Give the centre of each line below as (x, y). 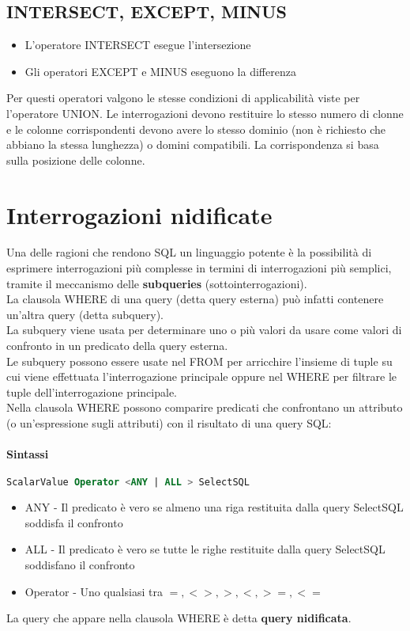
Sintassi (28, 454)
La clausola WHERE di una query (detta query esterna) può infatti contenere (195, 299)
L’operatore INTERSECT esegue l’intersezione (138, 45)
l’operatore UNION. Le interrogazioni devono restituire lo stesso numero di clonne (205, 113)
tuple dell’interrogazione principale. (92, 392)
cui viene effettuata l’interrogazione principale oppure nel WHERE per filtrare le (202, 376)
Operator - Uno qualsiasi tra (94, 591)
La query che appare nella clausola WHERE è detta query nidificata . (179, 618)
